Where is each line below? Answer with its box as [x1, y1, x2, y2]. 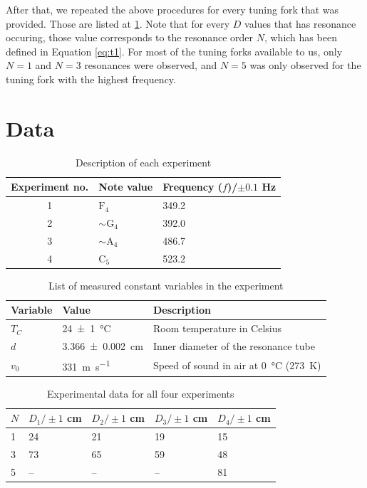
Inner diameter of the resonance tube [153, 339, 315, 354]
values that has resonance [244, 16, 356, 31]
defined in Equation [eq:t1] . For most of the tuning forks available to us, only [6, 43, 343, 58]
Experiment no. [11, 179, 89, 194]
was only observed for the [249, 58, 361, 73]
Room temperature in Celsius [153, 321, 282, 336]
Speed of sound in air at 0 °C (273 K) [153, 357, 321, 372]
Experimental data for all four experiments [47, 386, 234, 401]
